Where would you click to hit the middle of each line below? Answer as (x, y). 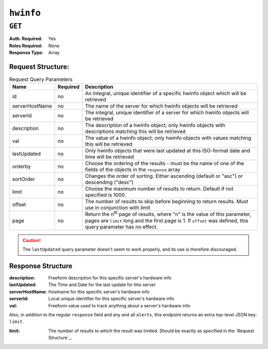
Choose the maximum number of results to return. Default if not (159, 189)
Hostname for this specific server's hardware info (99, 291)
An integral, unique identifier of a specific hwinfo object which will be (166, 93)
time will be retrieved (109, 157)
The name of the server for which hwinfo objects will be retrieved (161, 106)
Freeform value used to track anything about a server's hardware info (119, 305)
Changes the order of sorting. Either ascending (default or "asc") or (164, 176)
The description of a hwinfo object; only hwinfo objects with (155, 125)
